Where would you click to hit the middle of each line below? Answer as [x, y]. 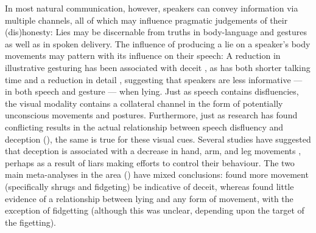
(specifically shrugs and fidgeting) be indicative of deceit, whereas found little [149, 186]
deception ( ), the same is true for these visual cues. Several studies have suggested [158, 139]
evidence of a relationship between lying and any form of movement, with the [149, 198]
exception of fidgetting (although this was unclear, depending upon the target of [155, 210]
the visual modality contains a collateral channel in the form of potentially [144, 103]
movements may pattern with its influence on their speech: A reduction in [143, 56]
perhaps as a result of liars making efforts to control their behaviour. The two [150, 162]
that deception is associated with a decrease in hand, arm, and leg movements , [153, 151]
